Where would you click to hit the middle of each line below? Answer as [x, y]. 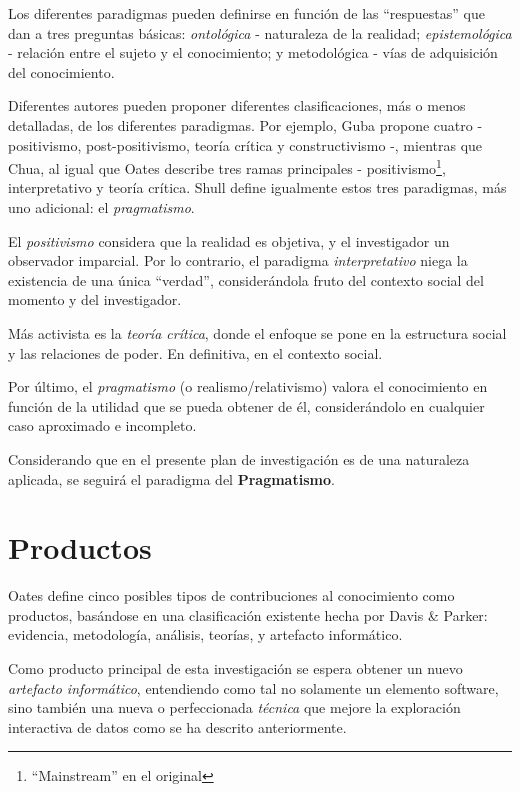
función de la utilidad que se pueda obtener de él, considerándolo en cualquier [246, 405]
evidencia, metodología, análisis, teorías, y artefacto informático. [205, 634]
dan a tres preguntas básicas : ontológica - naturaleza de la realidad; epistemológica [260, 32]
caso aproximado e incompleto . [102, 425]
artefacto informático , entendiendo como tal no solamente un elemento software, [253, 687]
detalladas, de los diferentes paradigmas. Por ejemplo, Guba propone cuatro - [245, 124]
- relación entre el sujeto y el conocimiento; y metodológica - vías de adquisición [253, 52]
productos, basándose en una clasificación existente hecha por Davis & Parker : [248, 614]
